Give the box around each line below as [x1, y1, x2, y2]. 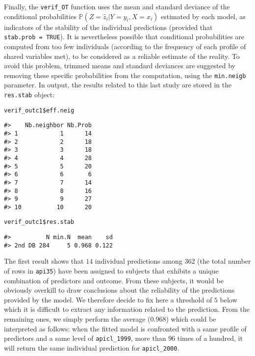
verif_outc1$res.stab [4, 219, 75, 226]
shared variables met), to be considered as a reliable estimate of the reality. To [4, 51, 240, 61]
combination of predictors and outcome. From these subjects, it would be [4, 275, 224, 285]
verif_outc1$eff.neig [4, 107, 75, 114]
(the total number [197, 256, 251, 266]
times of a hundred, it [177, 333, 243, 343]
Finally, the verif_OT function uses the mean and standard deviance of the [4, 1, 230, 11]
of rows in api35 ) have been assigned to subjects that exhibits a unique [4, 266, 219, 276]
